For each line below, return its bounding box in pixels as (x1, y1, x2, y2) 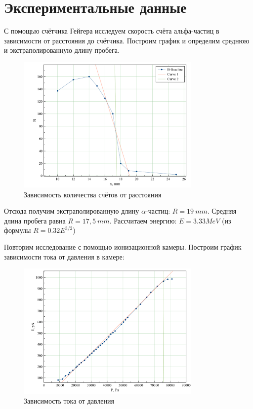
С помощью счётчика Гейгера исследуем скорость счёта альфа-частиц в (4, 26, 219, 36)
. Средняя (207, 206, 237, 216)
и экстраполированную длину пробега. (4, 45, 120, 55)
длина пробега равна (4, 215, 66, 225)
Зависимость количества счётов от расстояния (24, 189, 162, 199)
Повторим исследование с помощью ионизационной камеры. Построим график (4, 241, 242, 252)
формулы (4, 225, 31, 235)
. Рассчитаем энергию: (109, 215, 177, 225)
